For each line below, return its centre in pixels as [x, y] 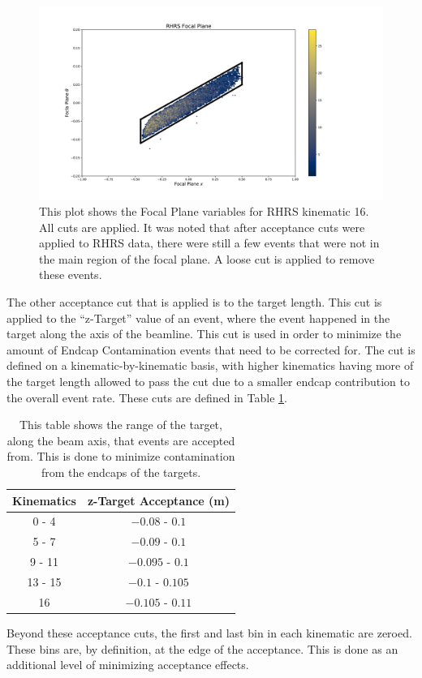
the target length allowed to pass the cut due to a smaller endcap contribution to [208, 382]
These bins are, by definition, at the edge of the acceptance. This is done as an [202, 648]
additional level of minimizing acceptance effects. [128, 665]
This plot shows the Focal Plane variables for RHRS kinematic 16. [204, 211]
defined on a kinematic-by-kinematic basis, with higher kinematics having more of [210, 365]
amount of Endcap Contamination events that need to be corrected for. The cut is [211, 349]
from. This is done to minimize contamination [121, 456]
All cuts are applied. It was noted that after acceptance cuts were [202, 227]
